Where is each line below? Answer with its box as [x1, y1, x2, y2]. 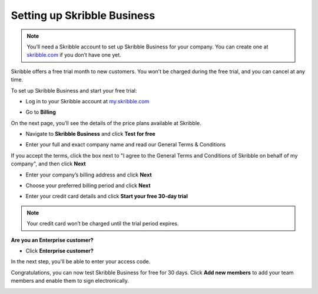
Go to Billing [25, 109, 56, 116]
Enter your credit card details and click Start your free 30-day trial [25, 192, 188, 200]
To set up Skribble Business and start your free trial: [11, 87, 137, 94]
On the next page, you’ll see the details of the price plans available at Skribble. [11, 119, 201, 126]
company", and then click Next [11, 160, 86, 168]
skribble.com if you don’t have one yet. [26, 51, 122, 58]
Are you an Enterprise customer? [11, 236, 94, 243]
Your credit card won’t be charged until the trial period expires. [26, 220, 179, 227]
